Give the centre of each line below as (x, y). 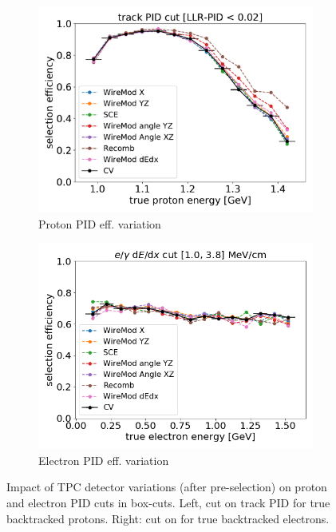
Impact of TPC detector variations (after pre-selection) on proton (167, 487)
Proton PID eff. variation (100, 223)
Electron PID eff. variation (104, 460)
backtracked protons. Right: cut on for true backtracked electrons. (168, 518)
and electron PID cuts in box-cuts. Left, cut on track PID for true (168, 502)
